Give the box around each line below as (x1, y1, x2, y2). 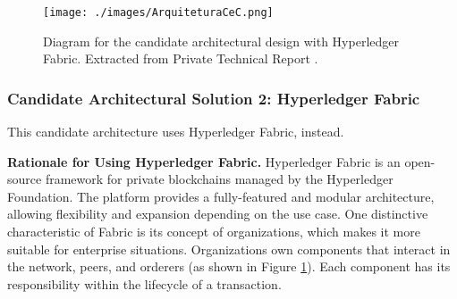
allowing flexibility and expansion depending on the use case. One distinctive (7, 204, 428, 223)
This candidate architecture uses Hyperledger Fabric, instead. (7, 122, 344, 141)
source (7, 170, 42, 188)
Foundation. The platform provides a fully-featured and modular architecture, (7, 187, 435, 205)
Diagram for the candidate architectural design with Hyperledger (43, 31, 399, 50)
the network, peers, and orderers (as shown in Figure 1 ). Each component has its (7, 257, 451, 276)
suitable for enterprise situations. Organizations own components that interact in (7, 239, 451, 258)
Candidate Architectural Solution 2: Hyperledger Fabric (7, 87, 420, 109)
